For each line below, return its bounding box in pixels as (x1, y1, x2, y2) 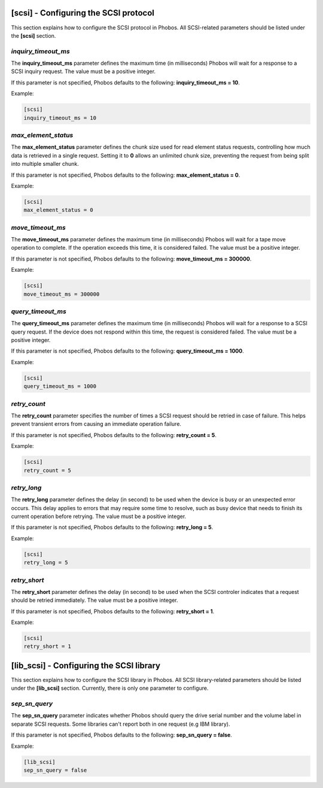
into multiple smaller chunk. (11, 160, 79, 168)
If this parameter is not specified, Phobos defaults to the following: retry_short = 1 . (11, 608, 215, 615)
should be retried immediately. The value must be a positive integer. (11, 596, 178, 604)
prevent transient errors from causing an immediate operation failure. (11, 420, 182, 428)
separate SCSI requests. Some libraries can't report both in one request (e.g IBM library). (11, 720, 230, 728)
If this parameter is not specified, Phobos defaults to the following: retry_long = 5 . (11, 524, 214, 531)
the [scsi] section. (11, 32, 56, 39)
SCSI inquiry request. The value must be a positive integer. (11, 68, 156, 75)
